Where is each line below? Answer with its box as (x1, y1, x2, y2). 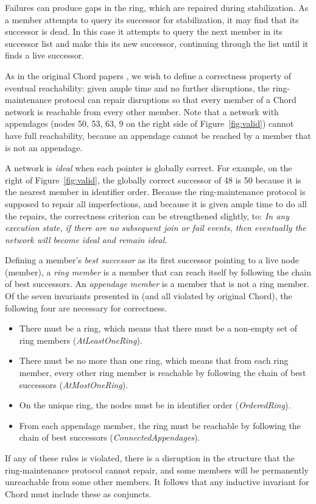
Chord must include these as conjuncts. (5, 487, 152, 500)
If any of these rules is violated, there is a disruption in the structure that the (5, 452, 295, 464)
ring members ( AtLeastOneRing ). (19, 333, 142, 346)
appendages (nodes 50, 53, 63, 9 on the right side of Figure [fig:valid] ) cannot (5, 117, 294, 130)
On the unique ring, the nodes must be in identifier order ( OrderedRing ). (19, 399, 291, 411)
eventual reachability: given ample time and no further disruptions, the (5, 81, 270, 94)
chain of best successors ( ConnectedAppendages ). (19, 431, 200, 444)
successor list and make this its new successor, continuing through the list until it (5, 37, 309, 49)
